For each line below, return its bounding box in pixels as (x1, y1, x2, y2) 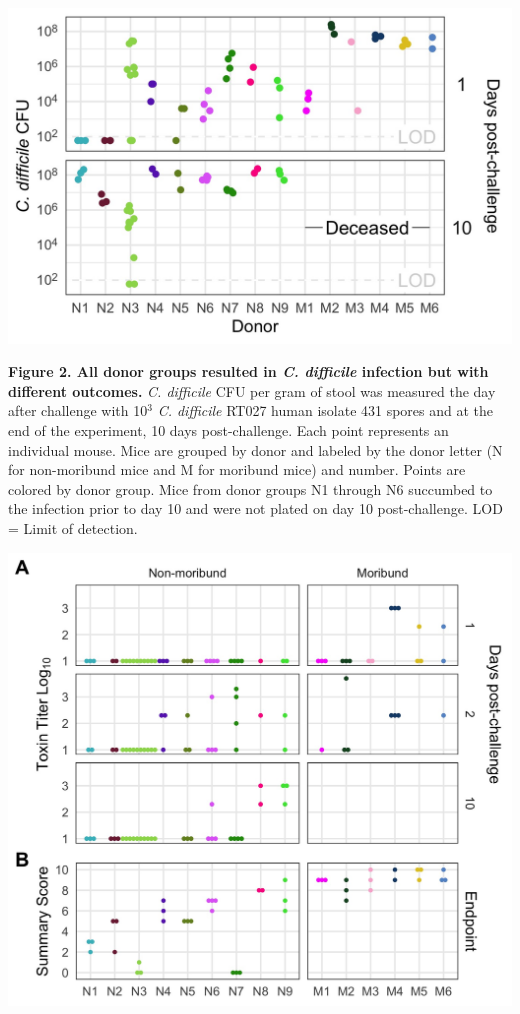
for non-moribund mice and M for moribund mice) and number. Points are (8, 459, 466, 480)
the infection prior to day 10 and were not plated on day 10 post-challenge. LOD (8, 498, 503, 519)
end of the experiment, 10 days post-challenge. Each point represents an (8, 420, 449, 441)
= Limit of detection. (8, 518, 138, 539)
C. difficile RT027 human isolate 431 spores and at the (157, 400, 494, 421)
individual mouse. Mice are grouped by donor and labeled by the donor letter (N (8, 439, 503, 460)
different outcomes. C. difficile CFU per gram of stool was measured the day (8, 380, 496, 401)
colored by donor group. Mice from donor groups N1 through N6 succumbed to (8, 478, 493, 499)
